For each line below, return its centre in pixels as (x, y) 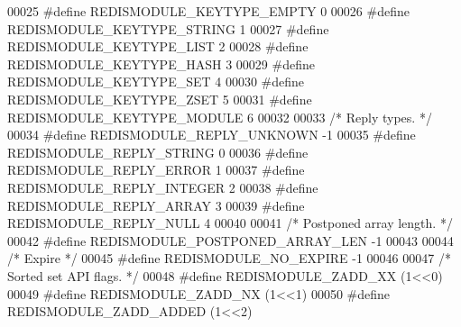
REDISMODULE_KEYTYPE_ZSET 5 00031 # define (160, 99)
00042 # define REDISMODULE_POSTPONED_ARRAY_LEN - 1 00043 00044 (230, 240)
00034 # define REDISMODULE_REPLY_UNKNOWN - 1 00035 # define (212, 135)
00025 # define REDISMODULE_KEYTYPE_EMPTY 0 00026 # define (208, 11)
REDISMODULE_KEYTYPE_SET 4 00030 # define (156, 82)
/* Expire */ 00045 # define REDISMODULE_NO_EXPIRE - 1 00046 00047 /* (229, 258)
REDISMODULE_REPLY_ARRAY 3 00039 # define (156, 205)
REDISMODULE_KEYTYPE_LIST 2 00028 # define (158, 46)
